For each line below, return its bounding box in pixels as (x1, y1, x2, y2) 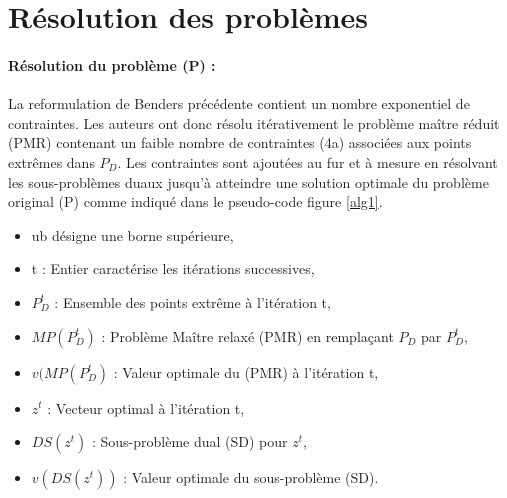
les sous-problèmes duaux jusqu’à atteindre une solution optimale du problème (8, 171, 489, 192)
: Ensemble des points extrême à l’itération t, (54, 291, 331, 312)
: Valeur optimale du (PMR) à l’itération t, (113, 361, 379, 382)
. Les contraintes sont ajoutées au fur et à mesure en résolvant (117, 151, 498, 172)
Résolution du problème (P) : (8, 54, 216, 75)
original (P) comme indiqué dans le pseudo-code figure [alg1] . (8, 191, 383, 212)
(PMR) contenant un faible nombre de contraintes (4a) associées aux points (8, 132, 472, 153)
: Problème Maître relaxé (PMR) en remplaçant (101, 325, 394, 346)
